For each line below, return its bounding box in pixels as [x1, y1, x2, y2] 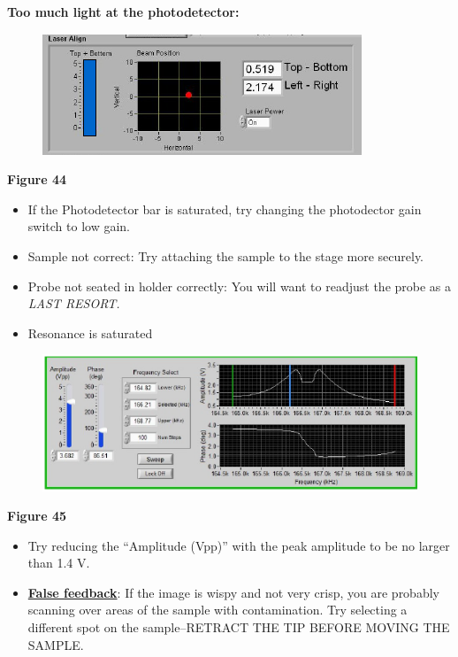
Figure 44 [7, 170, 67, 189]
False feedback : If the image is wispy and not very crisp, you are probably [27, 583, 439, 601]
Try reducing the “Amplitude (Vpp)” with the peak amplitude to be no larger [27, 536, 450, 554]
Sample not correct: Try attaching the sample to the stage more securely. [27, 246, 424, 265]
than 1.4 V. [27, 553, 90, 572]
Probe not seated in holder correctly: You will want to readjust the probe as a [27, 276, 452, 295]
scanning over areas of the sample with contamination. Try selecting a [27, 600, 408, 619]
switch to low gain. [27, 217, 130, 236]
